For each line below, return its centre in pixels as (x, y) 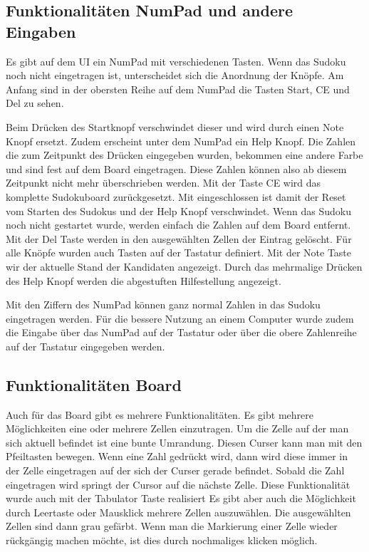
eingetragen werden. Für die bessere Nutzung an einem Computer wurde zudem (180, 318)
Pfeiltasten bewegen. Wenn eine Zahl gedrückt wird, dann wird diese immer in (177, 456)
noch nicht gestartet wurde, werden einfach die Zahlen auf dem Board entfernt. (178, 225)
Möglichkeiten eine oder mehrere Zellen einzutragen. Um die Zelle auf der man (177, 428)
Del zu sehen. (35, 103)
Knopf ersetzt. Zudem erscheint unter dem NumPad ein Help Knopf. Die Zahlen (181, 141)
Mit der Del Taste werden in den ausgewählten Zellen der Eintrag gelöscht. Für (179, 238)
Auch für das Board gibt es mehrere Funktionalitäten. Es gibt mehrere (160, 414)
